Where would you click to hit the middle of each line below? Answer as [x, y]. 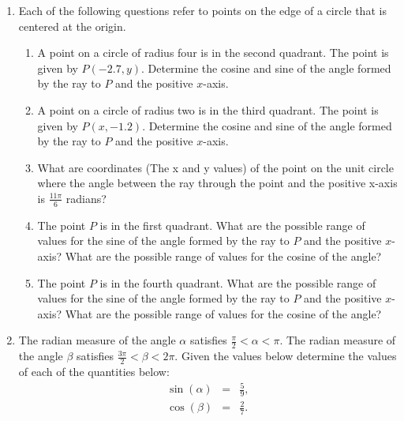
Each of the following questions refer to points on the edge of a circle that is [202, 10]
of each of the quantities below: [94, 371]
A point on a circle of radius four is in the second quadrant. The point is [213, 53]
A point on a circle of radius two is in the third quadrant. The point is [208, 109]
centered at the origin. [72, 26]
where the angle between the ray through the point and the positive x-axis [217, 183]
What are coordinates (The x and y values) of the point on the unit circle [215, 167]
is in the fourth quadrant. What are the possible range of [238, 282]
